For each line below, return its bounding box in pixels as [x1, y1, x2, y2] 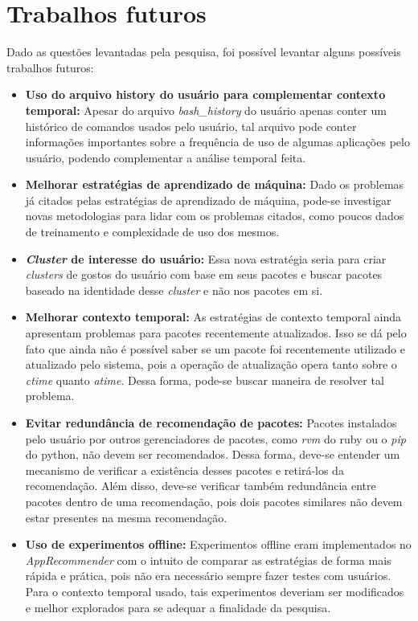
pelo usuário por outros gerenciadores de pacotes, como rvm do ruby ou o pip [25, 430, 406, 447]
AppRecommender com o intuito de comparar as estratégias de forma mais [25, 551, 391, 568]
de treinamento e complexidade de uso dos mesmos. [25, 223, 280, 240]
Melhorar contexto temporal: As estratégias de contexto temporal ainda [25, 308, 401, 325]
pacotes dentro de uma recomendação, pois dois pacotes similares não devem [25, 492, 403, 509]
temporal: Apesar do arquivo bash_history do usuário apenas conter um [25, 101, 387, 118]
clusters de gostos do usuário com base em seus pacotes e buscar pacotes [25, 266, 383, 283]
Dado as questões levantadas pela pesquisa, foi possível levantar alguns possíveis [6, 43, 401, 60]
